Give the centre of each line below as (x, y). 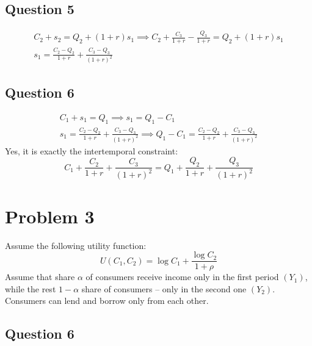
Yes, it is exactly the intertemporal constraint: (92, 150)
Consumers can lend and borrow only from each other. (107, 301)
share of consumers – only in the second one (164, 288)
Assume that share (40, 277)
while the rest (31, 288)
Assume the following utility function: (76, 245)
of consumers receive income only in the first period (182, 277)
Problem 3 (50, 216)
